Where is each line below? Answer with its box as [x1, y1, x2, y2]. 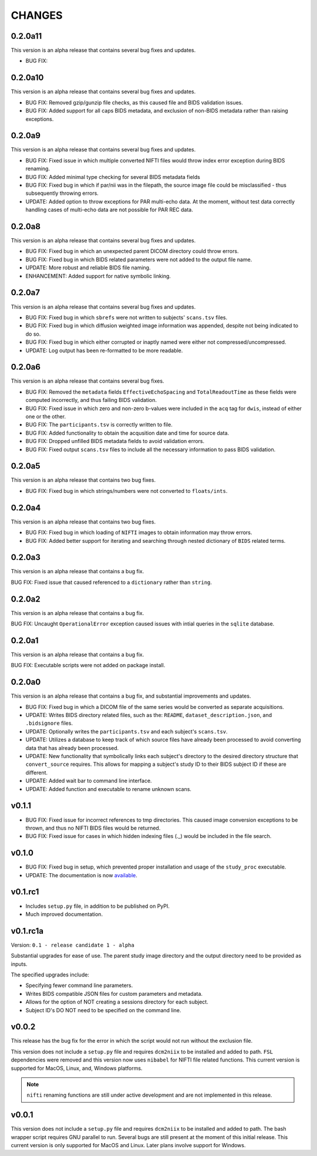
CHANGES [11, 9, 63, 22]
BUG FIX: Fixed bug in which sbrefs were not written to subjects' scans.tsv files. [25, 314, 228, 321]
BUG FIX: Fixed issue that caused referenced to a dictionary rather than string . [11, 579, 213, 586]
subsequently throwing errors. [25, 190, 99, 197]
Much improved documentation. [25, 910, 103, 918]
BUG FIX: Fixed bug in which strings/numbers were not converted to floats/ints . [25, 487, 228, 494]
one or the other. [25, 413, 66, 420]
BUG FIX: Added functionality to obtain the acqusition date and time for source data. [25, 429, 230, 437]
